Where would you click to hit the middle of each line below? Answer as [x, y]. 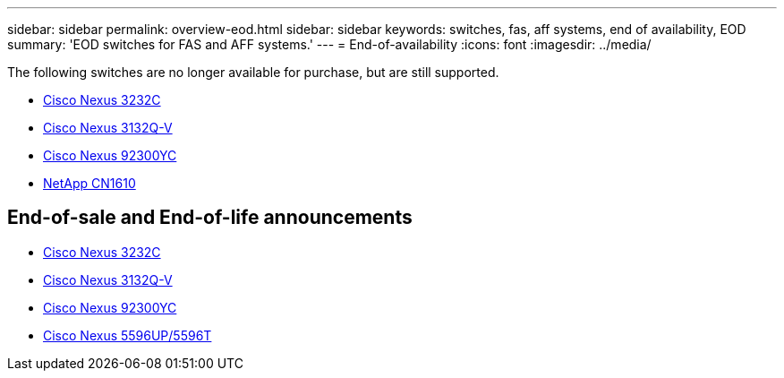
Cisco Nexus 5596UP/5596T [128, 335]
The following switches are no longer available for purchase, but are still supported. [253, 72]
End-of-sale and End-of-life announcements [210, 218]
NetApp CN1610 [89, 183]
